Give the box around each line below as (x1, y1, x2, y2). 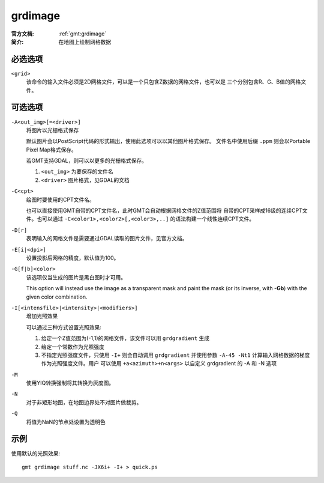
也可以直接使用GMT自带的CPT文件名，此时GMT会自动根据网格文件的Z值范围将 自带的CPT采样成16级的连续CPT (26, 207, 302, 214)
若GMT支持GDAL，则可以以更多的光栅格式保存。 (26, 157, 147, 165)
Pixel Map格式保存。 (26, 146, 77, 153)
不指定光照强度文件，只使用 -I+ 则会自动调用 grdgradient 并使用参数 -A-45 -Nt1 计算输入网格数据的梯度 (41, 351, 310, 359)
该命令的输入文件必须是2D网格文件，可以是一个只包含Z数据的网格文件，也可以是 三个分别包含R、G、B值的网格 (26, 78, 301, 85)
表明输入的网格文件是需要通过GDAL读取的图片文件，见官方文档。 (26, 235, 188, 242)
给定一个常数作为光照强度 (41, 343, 104, 350)
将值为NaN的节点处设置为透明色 (26, 418, 106, 425)
